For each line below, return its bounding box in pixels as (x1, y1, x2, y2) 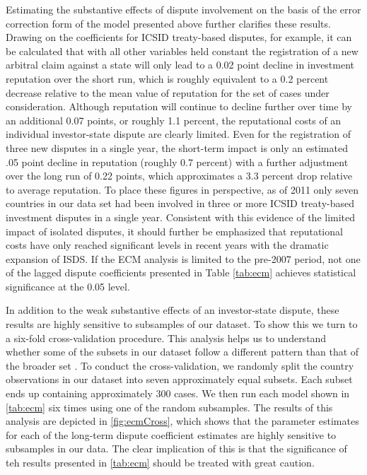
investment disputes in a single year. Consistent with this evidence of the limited (6, 209, 356, 224)
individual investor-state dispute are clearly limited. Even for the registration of (6, 127, 351, 141)
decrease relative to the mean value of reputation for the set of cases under (6, 85, 330, 100)
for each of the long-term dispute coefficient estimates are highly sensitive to (6, 427, 337, 442)
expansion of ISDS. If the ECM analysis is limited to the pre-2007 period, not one (6, 251, 361, 266)
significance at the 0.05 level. (6, 278, 130, 293)
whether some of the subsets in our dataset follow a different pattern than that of (6, 344, 359, 359)
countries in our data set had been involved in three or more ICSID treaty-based (6, 196, 354, 211)
